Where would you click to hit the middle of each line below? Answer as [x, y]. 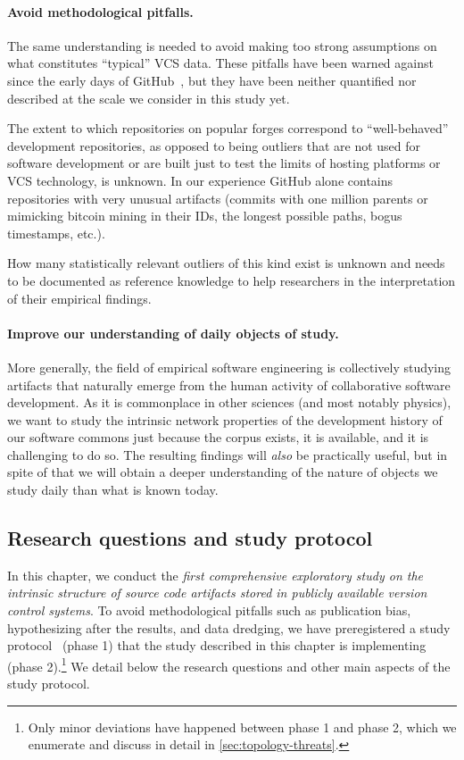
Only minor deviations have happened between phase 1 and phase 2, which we [242, 727]
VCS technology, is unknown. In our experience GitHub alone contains [200, 180]
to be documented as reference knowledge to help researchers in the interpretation [232, 280]
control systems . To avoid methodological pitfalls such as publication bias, [209, 610]
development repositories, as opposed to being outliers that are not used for [214, 145]
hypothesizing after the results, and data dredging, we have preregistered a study [229, 627]
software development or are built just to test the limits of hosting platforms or [224, 163]
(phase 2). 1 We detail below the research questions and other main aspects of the [229, 664]
